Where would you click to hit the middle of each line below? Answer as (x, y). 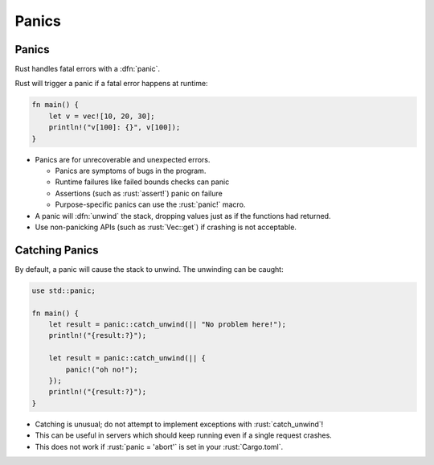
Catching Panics (57, 250)
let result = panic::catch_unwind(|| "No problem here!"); (168, 325)
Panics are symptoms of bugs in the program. (131, 171)
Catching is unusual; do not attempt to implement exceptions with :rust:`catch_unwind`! (179, 424)
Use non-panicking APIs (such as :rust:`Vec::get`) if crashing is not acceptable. (166, 227)
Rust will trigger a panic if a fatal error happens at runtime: (111, 84)
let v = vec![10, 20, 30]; (102, 116)
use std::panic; (64, 290)
